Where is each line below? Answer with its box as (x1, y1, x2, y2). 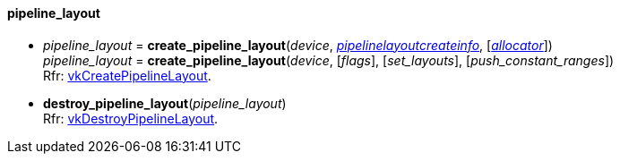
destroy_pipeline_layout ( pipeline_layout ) (43, 95, 287, 111)
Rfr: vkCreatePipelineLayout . (43, 67, 211, 83)
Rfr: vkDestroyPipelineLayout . (43, 110, 219, 126)
